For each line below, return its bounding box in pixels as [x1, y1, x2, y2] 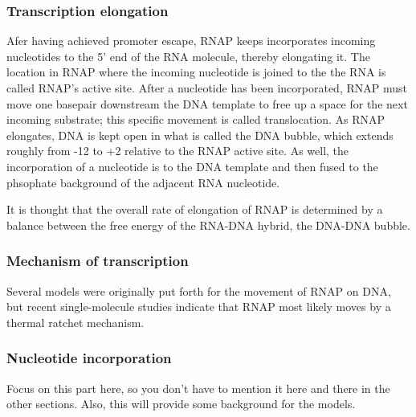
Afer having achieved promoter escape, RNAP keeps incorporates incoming [6, 32, 376, 49]
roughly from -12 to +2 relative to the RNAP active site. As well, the [6, 142, 349, 159]
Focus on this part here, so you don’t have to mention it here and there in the [6, 379, 390, 396]
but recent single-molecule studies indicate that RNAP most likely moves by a [6, 298, 391, 315]
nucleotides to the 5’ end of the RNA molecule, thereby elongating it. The [6, 47, 370, 64]
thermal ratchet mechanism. [6, 313, 145, 330]
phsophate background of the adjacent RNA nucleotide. [6, 174, 280, 190]
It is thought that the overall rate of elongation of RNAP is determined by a [6, 201, 383, 218]
